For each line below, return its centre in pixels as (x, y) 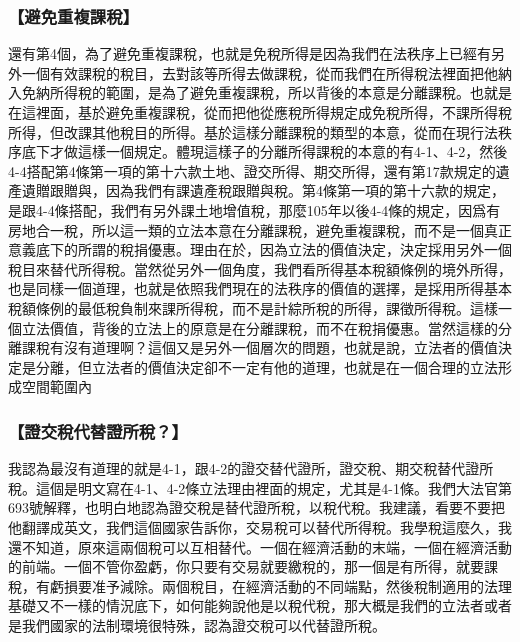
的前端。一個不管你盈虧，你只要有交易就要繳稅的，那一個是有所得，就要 (246, 566)
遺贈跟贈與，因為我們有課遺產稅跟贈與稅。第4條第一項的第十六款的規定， (263, 190)
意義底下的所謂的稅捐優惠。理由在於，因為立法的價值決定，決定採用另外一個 (260, 249)
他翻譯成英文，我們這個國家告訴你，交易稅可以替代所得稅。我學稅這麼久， (253, 526)
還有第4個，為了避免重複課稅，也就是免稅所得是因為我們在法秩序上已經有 (249, 53)
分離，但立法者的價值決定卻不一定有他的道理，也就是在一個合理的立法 (266, 366)
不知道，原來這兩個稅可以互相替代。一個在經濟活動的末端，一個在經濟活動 (266, 546)
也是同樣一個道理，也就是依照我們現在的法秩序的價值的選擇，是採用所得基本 (260, 288)
